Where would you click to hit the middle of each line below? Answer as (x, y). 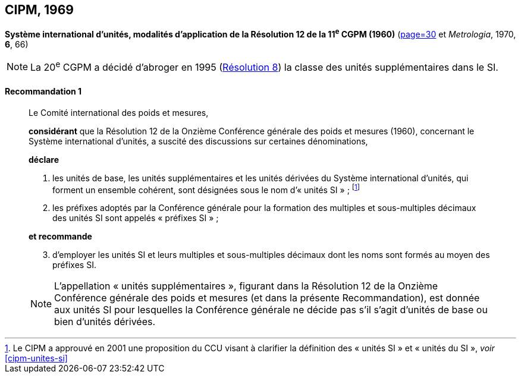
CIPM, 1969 (39, 10)
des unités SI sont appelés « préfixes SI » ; (136, 218)
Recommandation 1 (43, 92)
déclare (44, 159)
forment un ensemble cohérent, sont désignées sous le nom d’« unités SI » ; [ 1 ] (206, 189)
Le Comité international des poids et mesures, (119, 112)
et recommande (60, 237)
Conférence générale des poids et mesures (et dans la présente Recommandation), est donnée (267, 298)
